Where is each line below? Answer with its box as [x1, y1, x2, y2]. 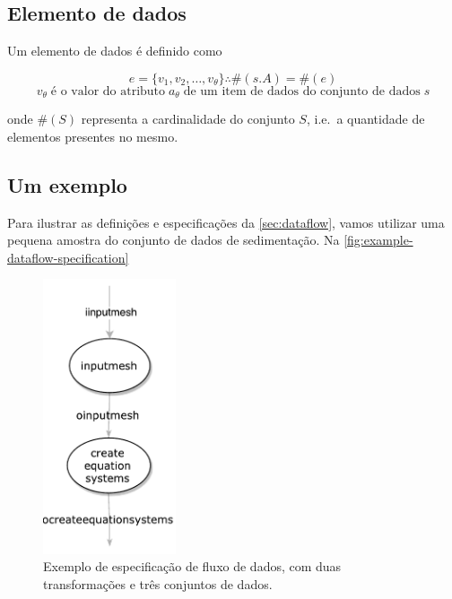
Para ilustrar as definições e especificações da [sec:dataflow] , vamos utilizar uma [7, 213, 445, 231]
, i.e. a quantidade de [306, 109, 425, 128]
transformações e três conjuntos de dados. [43, 574, 273, 593]
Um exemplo [7, 170, 127, 198]
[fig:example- [343, 230, 413, 249]
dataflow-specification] [7, 247, 129, 266]
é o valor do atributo [50, 84, 166, 98]
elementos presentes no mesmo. [7, 126, 178, 145]
